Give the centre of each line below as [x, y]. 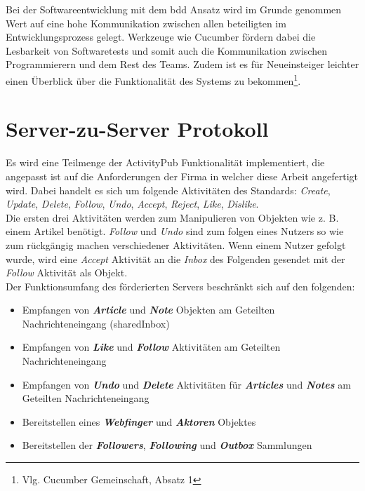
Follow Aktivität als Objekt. [67, 273]
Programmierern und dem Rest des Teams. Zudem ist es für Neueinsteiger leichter [182, 64]
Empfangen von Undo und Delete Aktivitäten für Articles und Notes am [186, 384]
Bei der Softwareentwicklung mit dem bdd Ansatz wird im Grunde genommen [174, 9]
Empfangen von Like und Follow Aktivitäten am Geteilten [151, 347]
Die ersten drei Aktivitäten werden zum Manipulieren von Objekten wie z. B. [172, 217]
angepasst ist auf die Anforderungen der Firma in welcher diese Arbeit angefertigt [182, 176]
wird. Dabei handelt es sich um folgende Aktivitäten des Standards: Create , [168, 190]
